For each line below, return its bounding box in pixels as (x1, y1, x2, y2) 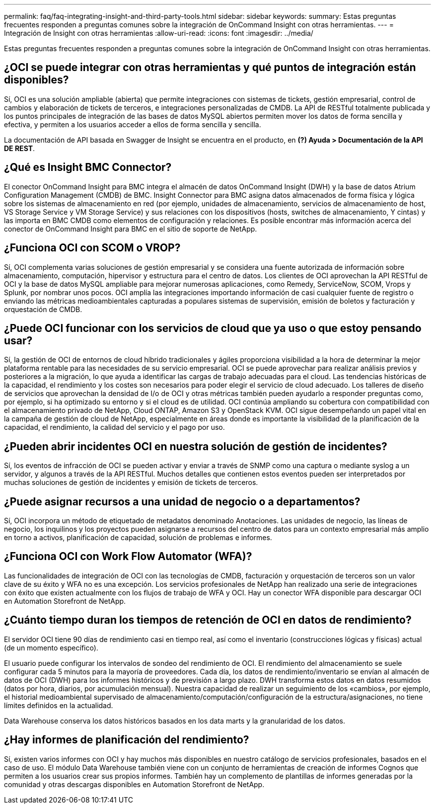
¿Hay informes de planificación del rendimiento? (4, 733, 249, 746)
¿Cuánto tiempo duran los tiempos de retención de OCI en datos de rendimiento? (4, 614, 412, 627)
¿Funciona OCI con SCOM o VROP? (4, 242, 181, 254)
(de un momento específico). (4, 643, 98, 652)
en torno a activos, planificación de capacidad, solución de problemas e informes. (4, 533, 272, 542)
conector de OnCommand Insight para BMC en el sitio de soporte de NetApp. (4, 224, 257, 233)
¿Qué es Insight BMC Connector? (4, 161, 172, 174)
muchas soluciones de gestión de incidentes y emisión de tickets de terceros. (4, 478, 258, 487)
